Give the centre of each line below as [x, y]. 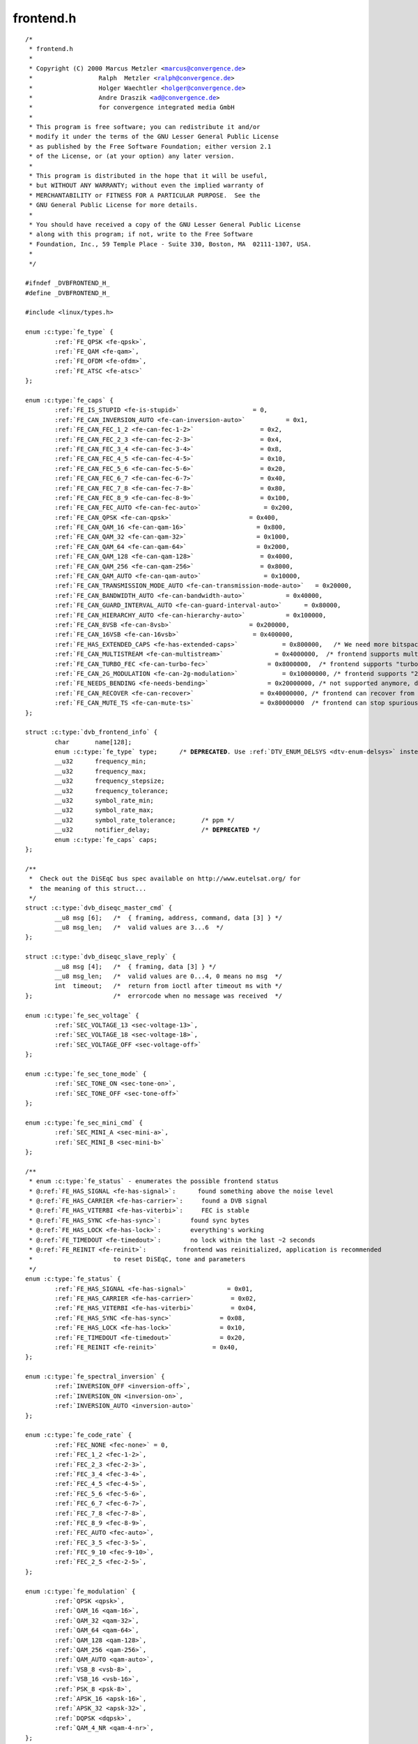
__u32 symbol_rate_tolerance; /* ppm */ [145, 820]
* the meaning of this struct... [88, 888]
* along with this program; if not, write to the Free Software [141, 234]
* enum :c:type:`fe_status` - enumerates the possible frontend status [154, 1181]
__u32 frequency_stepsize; [110, 781]
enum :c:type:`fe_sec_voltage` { [82, 1015]
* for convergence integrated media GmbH [132, 107]
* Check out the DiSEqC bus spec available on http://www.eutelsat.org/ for [165, 879]
